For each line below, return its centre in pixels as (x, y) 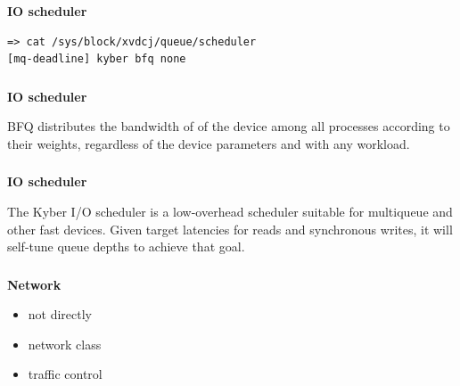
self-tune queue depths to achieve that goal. (126, 246)
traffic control (65, 374)
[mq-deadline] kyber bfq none (97, 59)
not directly (60, 314)
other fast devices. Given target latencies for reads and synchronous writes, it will (230, 229)
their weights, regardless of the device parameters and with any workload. (209, 143)
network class (65, 344)
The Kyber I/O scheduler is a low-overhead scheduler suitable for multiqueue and (230, 211)
